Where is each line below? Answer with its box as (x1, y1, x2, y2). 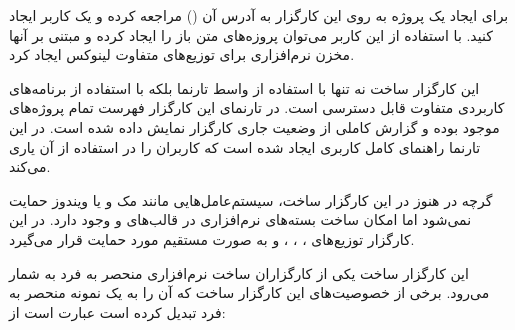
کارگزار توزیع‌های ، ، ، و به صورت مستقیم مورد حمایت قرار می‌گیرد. (9, 228, 415, 249)
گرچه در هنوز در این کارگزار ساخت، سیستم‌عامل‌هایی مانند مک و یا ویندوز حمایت (9, 189, 493, 210)
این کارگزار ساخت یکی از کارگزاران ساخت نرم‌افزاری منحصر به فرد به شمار (9, 262, 469, 283)
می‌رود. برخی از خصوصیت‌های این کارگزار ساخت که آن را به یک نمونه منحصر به (9, 282, 490, 303)
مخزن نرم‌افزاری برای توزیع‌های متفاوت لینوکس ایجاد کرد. (9, 44, 355, 65)
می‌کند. (9, 156, 51, 177)
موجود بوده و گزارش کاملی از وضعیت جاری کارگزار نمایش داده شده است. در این (9, 116, 500, 137)
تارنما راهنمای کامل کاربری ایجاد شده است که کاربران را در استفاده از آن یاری (9, 136, 481, 157)
